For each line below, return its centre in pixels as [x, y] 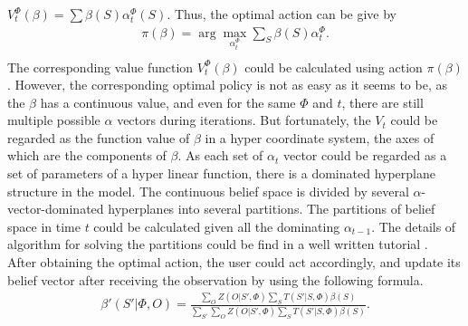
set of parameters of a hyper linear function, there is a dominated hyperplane [221, 173]
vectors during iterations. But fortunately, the [244, 120]
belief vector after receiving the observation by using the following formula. [215, 279]
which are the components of [87, 155]
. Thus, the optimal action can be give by [282, 14]
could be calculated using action [334, 67]
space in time [44, 226]
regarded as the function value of [99, 137]
